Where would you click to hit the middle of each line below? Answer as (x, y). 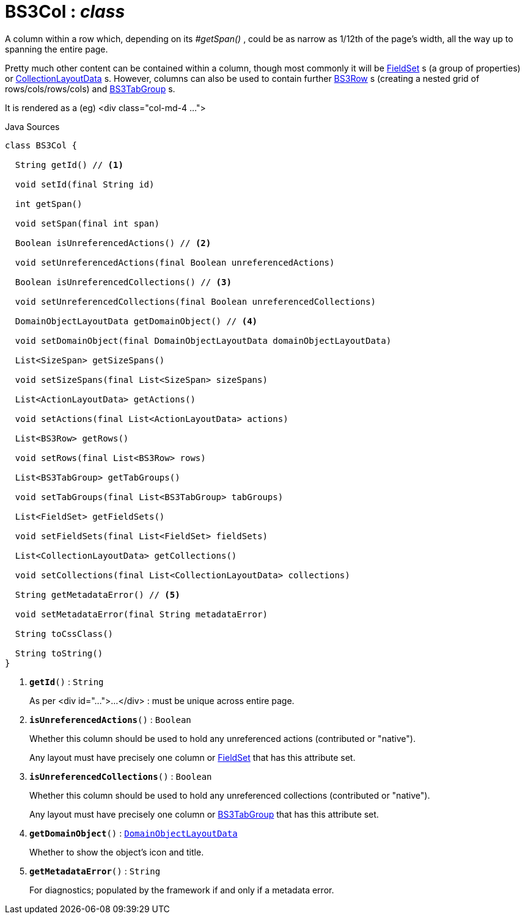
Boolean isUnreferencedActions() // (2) (113, 243)
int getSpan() (49, 204)
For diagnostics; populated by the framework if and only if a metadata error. (182, 890)
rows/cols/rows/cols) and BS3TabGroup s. (90, 89)
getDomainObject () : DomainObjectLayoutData (134, 833)
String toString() (59, 653)
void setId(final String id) (85, 184)
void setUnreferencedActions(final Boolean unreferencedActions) (175, 262)
